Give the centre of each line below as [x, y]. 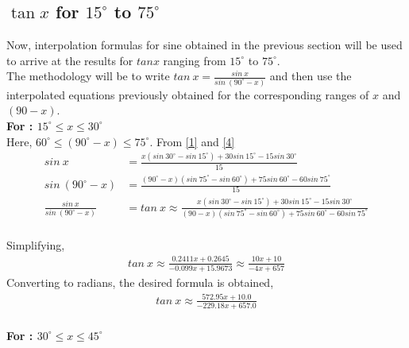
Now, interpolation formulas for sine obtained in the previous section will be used [204, 45]
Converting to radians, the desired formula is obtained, [140, 282]
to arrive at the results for [70, 60]
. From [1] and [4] [192, 141]
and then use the [311, 76]
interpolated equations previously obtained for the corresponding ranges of [188, 94]
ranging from [195, 60]
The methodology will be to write [88, 76]
